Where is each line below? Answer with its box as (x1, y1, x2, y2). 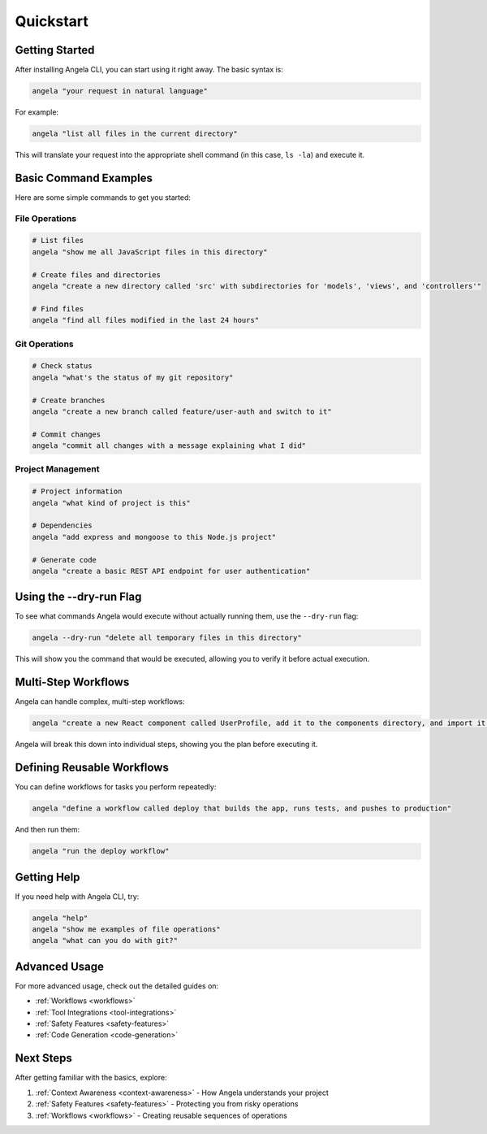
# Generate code (32, 555, 97, 564)
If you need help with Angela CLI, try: (15, 891, 140, 902)
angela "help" (32, 913, 88, 923)
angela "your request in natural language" (32, 86, 209, 96)
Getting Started (15, 43, 95, 57)
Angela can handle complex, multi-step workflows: (15, 697, 186, 706)
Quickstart (15, 12, 89, 30)
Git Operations (15, 338, 74, 350)
